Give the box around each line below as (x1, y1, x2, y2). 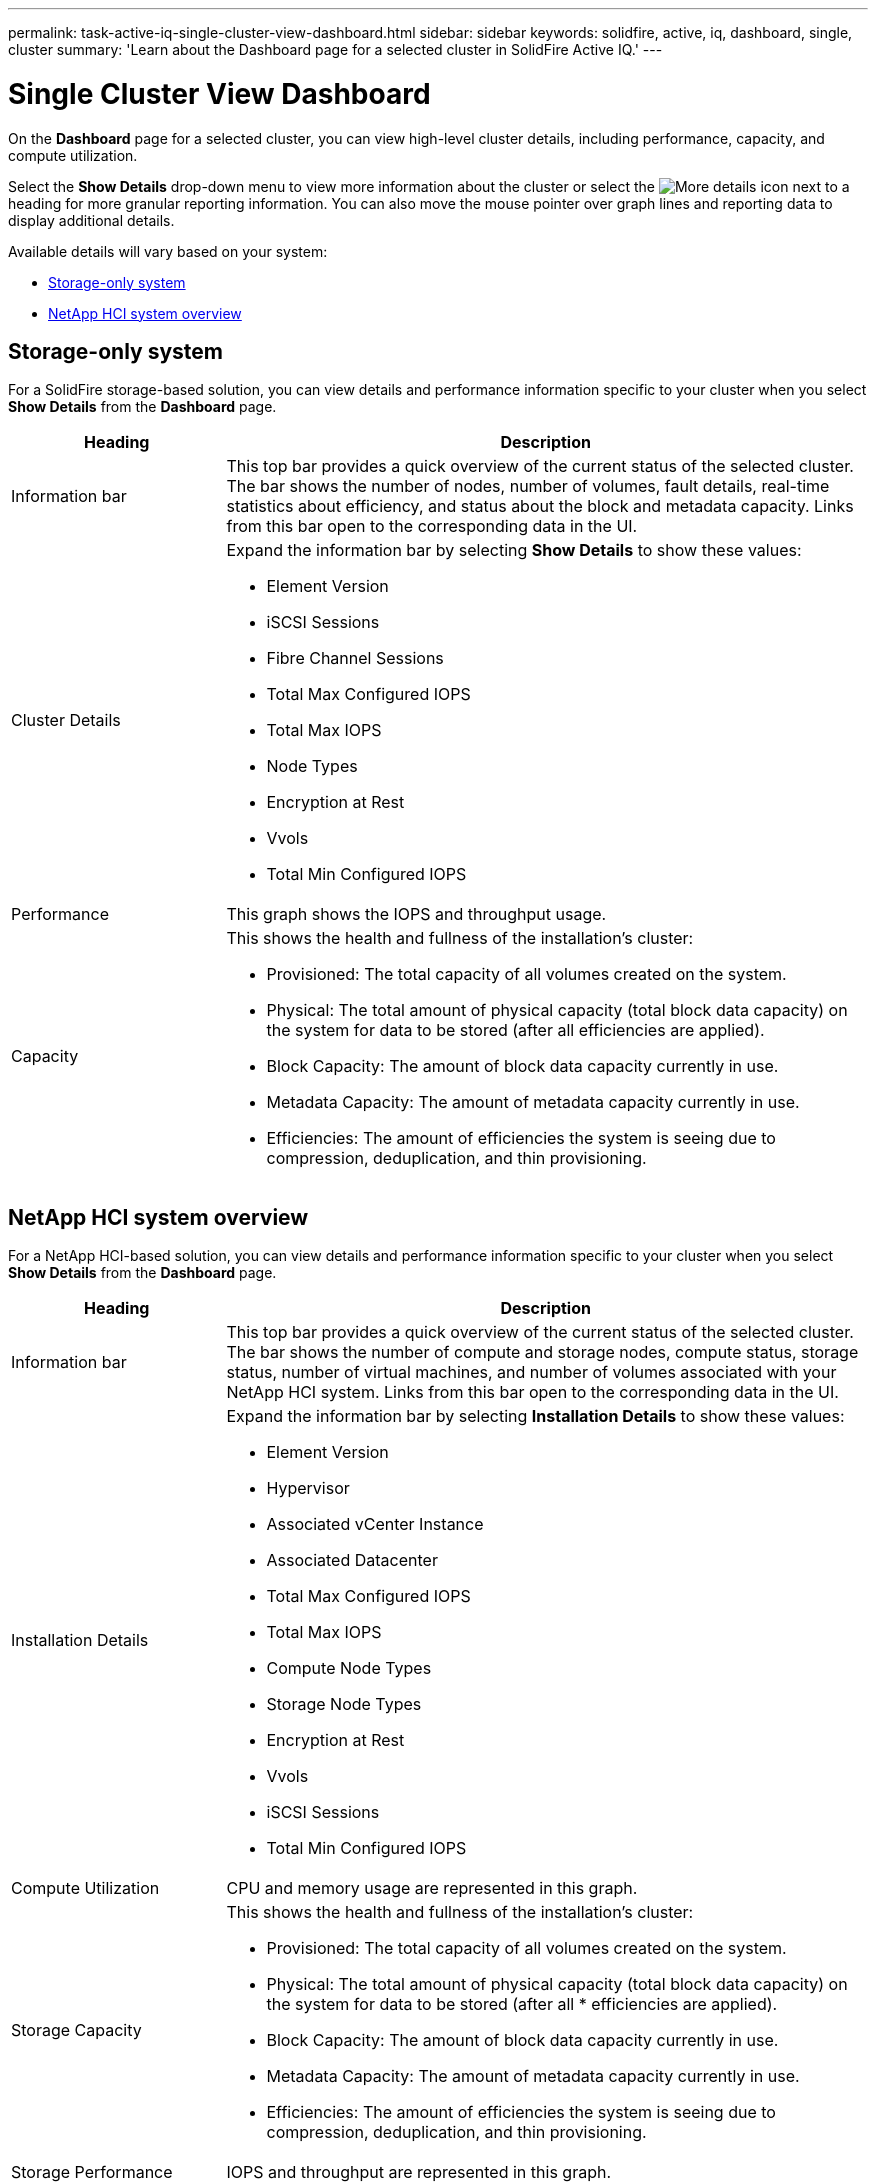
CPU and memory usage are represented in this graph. (226, 1878, 638, 1899)
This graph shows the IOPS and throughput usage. (226, 904, 607, 925)
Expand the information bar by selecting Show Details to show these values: (226, 540, 802, 561)
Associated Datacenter (266, 1550, 438, 1571)
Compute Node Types (266, 1658, 432, 1679)
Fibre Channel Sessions (266, 648, 444, 669)
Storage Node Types (266, 1694, 422, 1715)
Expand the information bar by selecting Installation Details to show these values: (226, 1406, 845, 1427)
